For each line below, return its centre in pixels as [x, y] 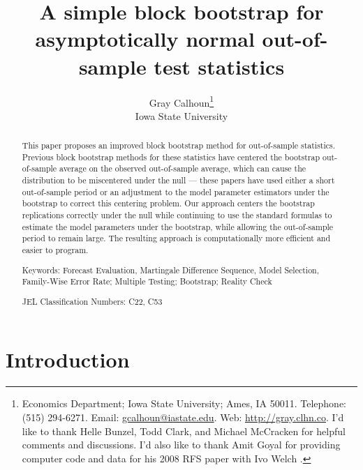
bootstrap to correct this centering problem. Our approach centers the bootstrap [168, 203]
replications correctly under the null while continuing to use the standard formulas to [177, 215]
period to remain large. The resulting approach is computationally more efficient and [176, 238]
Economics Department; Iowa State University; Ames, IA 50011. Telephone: [184, 403]
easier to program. [55, 250]
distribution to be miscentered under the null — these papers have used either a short [178, 180]
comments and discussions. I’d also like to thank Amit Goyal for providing [181, 445]
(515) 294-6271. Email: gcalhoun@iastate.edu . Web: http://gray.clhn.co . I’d [183, 417]
